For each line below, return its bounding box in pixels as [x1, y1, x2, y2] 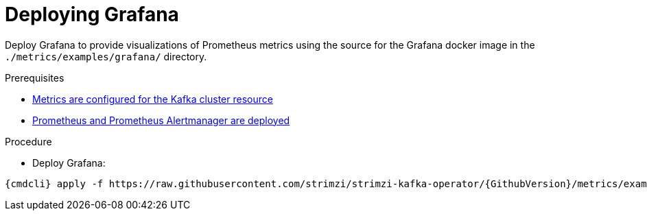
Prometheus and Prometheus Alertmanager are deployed [32, 114, 290, 126]
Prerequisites [5, 71, 64, 84]
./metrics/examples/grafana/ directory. [5, 50, 207, 62]
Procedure [5, 135, 52, 147]
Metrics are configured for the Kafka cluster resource [32, 93, 273, 105]
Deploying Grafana [5, 3, 179, 26]
